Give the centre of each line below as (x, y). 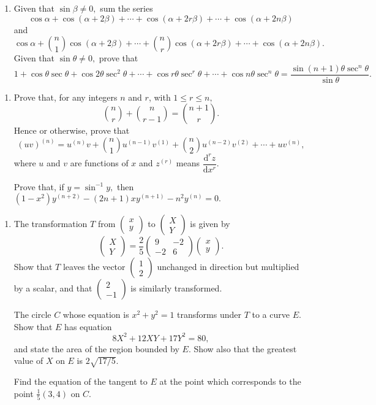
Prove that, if (39, 186)
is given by (210, 224)
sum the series (126, 8)
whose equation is (96, 314)
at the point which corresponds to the (230, 381)
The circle (32, 314)
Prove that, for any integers (66, 97)
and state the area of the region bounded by (96, 348)
